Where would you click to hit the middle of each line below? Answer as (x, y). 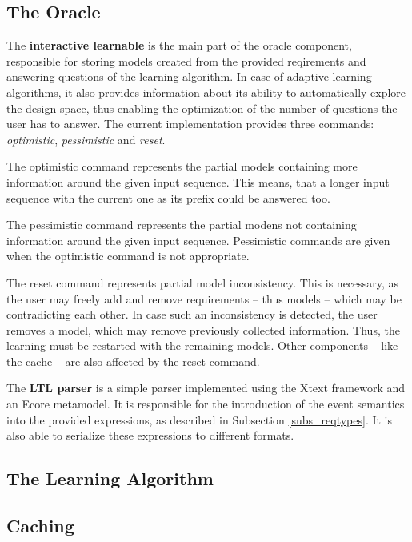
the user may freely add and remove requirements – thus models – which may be (204, 298)
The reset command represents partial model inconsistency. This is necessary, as (203, 282)
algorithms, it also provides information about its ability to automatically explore (206, 92)
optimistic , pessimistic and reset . (86, 139)
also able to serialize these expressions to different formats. (150, 435)
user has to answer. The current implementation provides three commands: (190, 124)
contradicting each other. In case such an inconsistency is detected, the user (192, 314)
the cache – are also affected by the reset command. (133, 361)
